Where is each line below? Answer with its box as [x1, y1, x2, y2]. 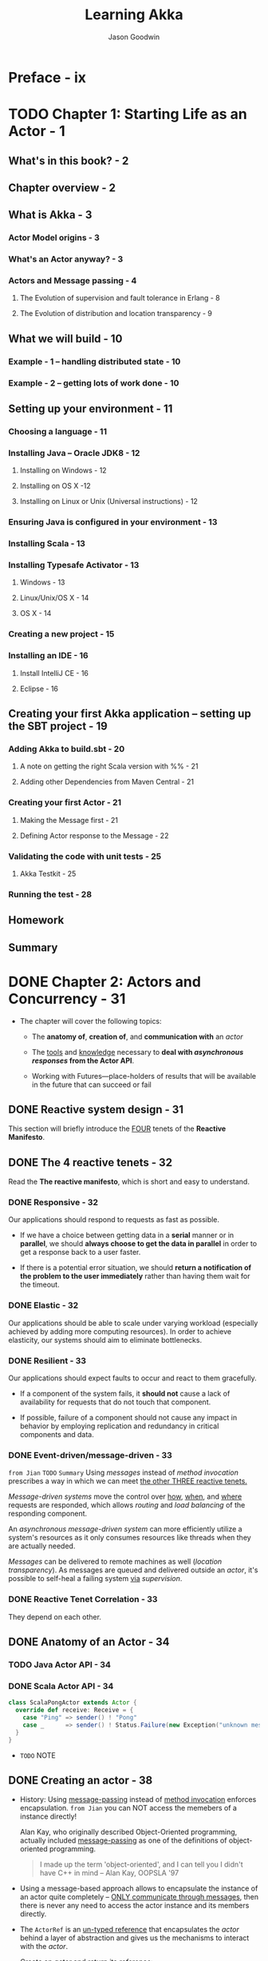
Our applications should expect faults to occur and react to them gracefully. [8, 1373, 257, 1383]
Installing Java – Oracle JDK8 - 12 [8, 447, 140, 458]
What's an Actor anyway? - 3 [8, 254, 124, 265]
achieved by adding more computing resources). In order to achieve [8, 1326, 232, 1336]
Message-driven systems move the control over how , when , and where [8, 1492, 242, 1501]
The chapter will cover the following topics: [19, 1016, 162, 1025]
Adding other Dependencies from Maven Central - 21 [19, 777, 194, 787]
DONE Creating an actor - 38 [8, 1773, 153, 1787]
